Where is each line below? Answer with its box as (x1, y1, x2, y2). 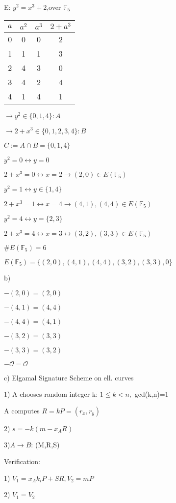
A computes (4, 405, 40, 415)
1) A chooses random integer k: (4, 389, 98, 399)
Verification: (4, 456, 40, 466)
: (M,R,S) (31, 440, 60, 450)
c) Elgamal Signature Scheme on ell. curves (4, 372, 134, 382)
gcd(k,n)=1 (134, 389, 169, 399)
